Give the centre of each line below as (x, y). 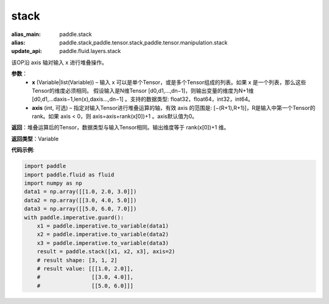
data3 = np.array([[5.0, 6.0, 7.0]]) (80, 209)
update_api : (27, 51)
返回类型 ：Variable (35, 139)
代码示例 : (23, 150)
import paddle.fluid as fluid (69, 175)
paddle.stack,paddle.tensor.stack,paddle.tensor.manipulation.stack (143, 42)
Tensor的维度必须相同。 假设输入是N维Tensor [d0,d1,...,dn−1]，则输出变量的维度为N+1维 (143, 90)
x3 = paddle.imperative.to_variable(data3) (103, 243)
